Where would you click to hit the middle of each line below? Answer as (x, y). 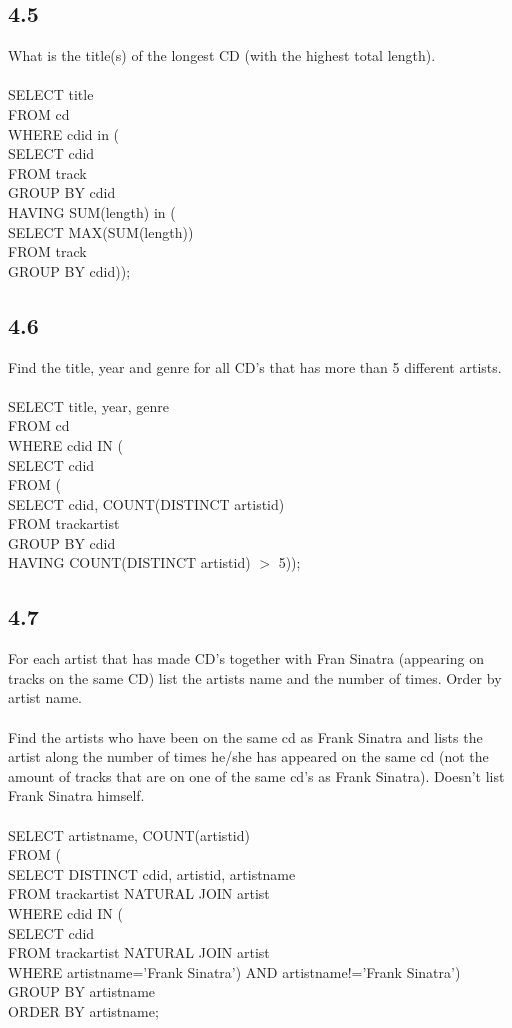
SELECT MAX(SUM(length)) (101, 231)
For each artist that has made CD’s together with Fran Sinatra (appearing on (246, 658)
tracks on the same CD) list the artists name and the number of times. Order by (255, 677)
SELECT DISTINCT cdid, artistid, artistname (152, 873)
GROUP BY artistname (82, 991)
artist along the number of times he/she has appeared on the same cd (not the (248, 756)
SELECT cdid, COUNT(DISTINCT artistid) (146, 503)
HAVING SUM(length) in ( (92, 211)
